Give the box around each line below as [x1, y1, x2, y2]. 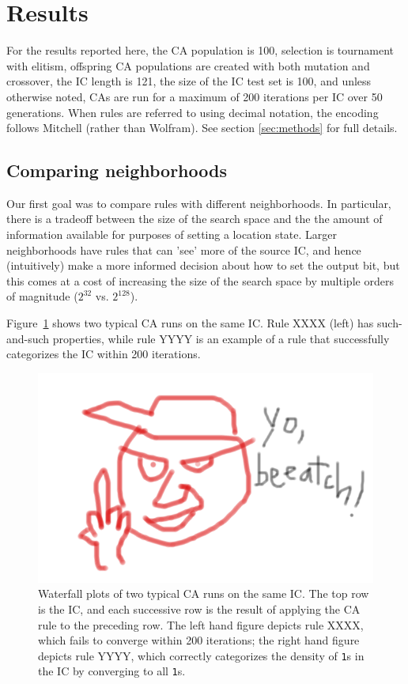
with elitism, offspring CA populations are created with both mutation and [6, 57, 370, 74]
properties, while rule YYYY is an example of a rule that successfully [52, 330, 390, 346]
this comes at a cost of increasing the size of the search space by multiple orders [6, 272, 394, 289]
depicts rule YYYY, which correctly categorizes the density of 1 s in [38, 647, 365, 663]
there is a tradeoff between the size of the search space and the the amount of [6, 210, 383, 227]
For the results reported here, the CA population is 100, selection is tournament [6, 42, 395, 59]
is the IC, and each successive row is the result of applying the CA [38, 601, 361, 618]
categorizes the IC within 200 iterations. [6, 346, 201, 362]
